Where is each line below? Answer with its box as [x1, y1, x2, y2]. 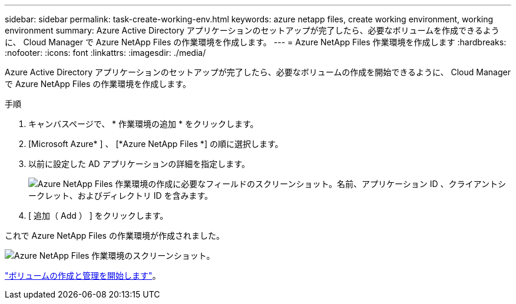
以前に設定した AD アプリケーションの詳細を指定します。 [28, 159, 250, 169]
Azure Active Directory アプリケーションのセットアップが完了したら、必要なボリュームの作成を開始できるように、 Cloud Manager [5, 67, 511, 77]
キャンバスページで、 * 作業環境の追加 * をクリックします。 [28, 119, 259, 129]
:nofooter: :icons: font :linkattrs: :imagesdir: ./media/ [5, 48, 206, 58]
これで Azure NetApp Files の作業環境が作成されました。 [5, 230, 224, 240]
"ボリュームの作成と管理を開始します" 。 [5, 270, 161, 280]
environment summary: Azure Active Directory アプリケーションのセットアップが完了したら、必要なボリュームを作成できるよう [5, 25, 500, 35]
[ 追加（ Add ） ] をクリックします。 [28, 211, 168, 221]
